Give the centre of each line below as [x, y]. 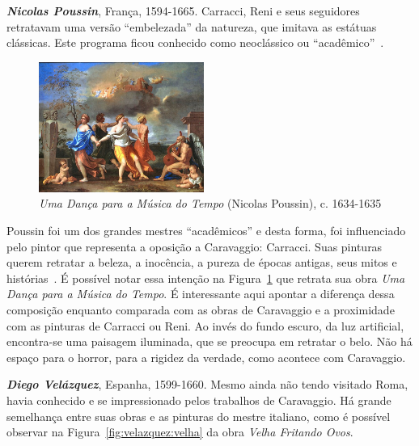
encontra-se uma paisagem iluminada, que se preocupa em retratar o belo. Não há [209, 341]
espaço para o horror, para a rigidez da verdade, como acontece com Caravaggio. [206, 357]
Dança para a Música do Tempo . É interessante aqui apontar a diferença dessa [201, 294]
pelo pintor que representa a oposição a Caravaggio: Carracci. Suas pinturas [195, 246]
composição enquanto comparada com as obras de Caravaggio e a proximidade [201, 310]
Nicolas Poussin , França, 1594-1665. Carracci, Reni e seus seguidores [183, 11]
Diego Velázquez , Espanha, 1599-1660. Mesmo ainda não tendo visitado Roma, [207, 384]
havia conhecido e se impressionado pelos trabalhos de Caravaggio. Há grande [199, 400]
